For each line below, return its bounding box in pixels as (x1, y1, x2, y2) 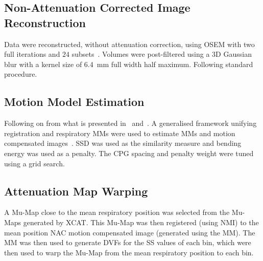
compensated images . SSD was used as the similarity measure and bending (4, 138, 242, 148)
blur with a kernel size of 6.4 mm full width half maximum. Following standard (4, 58, 253, 69)
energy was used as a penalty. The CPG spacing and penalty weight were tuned (4, 147, 254, 158)
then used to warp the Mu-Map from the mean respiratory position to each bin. (4, 247, 254, 257)
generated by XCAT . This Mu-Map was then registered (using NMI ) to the (23, 216, 259, 227)
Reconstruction (4, 14, 86, 30)
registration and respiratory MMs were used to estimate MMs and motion (4, 127, 235, 138)
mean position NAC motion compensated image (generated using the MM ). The (4, 227, 255, 237)
